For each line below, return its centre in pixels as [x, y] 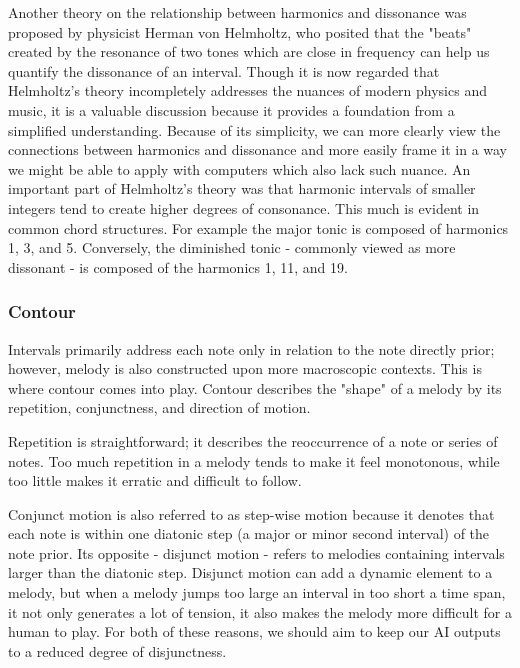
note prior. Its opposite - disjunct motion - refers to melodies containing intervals [256, 552]
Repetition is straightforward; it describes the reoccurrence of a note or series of [253, 440]
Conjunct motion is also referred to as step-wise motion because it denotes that [251, 513]
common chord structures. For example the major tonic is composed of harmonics [258, 227]
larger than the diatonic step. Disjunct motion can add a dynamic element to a [250, 572]
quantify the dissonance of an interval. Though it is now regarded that [224, 70]
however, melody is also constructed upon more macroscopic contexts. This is [245, 368]
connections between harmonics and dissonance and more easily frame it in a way [258, 149]
